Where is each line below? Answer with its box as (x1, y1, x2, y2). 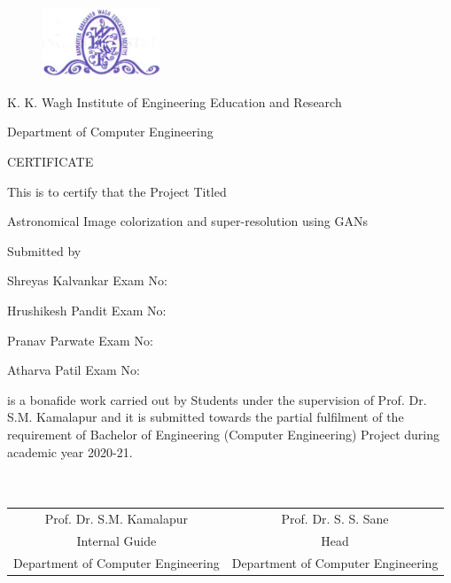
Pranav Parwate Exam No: (7, 330, 153, 349)
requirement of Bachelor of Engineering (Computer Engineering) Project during (7, 424, 440, 443)
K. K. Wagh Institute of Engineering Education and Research (7, 92, 342, 111)
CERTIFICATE (7, 152, 94, 170)
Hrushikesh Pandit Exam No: (7, 300, 167, 319)
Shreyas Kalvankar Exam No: (7, 271, 167, 290)
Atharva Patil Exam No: (7, 361, 140, 379)
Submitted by (7, 241, 82, 260)
